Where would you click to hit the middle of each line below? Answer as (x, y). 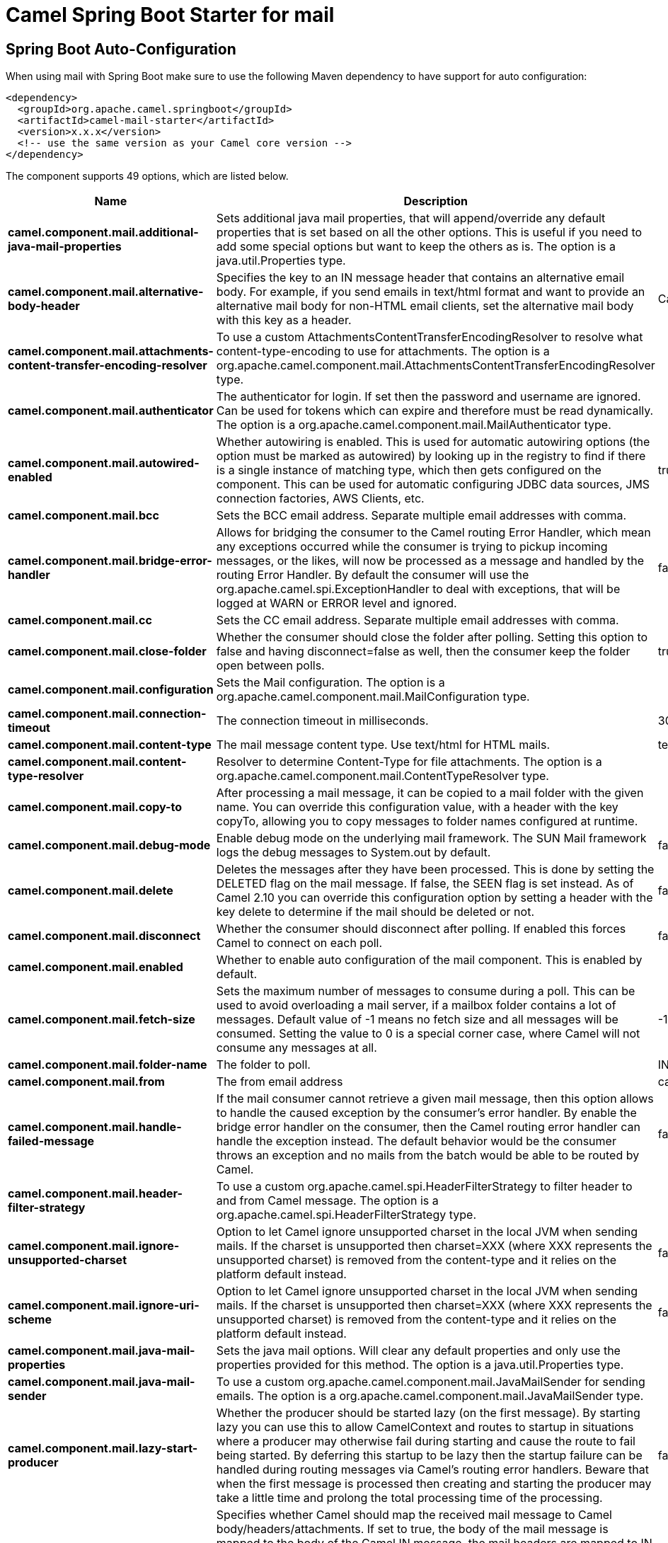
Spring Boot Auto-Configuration (121, 49)
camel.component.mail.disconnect (104, 936)
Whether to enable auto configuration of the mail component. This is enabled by (429, 960)
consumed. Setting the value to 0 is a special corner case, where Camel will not (428, 1034)
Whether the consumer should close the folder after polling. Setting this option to (432, 637)
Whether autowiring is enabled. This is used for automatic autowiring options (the (433, 442)
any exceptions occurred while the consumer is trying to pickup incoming (412, 547)
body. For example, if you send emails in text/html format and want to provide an (431, 292)
